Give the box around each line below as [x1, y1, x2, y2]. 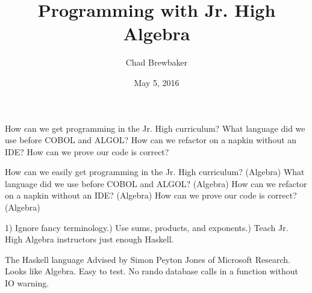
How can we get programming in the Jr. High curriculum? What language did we [5, 122, 305, 134]
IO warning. [5, 277, 49, 289]
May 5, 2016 [134, 76, 179, 88]
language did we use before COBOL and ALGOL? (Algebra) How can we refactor [5, 177, 307, 190]
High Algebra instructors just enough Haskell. [5, 233, 174, 245]
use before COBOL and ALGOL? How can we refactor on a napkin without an [5, 134, 297, 146]
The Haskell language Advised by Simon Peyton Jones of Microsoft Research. [5, 253, 290, 265]
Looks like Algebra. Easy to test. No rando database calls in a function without [5, 265, 298, 277]
